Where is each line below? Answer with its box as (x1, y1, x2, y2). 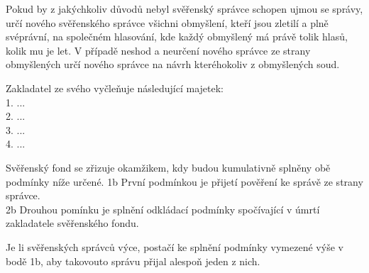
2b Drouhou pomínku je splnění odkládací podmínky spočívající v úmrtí (6, 201, 320, 216)
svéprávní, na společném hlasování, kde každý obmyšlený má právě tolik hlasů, (6, 29, 348, 44)
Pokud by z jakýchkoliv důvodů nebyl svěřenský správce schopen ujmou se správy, (6, 1, 363, 16)
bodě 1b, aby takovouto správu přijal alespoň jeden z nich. (6, 253, 260, 268)
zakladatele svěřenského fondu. (6, 216, 139, 230)
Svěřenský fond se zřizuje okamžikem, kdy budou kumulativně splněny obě (6, 160, 331, 174)
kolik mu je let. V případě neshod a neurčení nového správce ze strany (6, 43, 311, 57)
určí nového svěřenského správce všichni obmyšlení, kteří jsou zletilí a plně (6, 15, 329, 30)
